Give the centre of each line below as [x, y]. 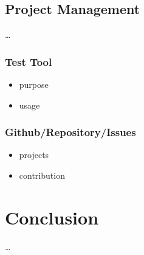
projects [34, 155]
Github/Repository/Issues [70, 132]
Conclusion [52, 217]
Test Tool [29, 61]
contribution [42, 175]
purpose [34, 84]
